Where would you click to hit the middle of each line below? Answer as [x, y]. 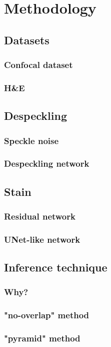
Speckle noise [31, 140]
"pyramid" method [42, 338]
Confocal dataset [38, 65]
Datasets [27, 40]
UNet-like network [42, 239]
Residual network [40, 216]
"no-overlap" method [47, 315]
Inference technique [56, 267]
